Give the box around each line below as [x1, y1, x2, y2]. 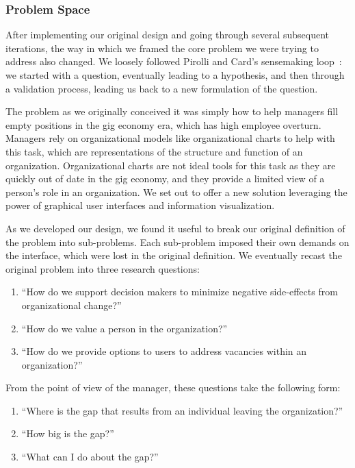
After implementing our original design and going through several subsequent [5, 27, 330, 42]
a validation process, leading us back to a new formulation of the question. [5, 81, 318, 95]
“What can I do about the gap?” [21, 449, 159, 464]
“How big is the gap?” [21, 426, 114, 441]
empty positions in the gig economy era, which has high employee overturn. [5, 117, 321, 132]
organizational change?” [21, 297, 122, 312]
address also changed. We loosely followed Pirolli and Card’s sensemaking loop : [5, 54, 342, 69]
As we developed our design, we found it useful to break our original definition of [5, 221, 345, 235]
